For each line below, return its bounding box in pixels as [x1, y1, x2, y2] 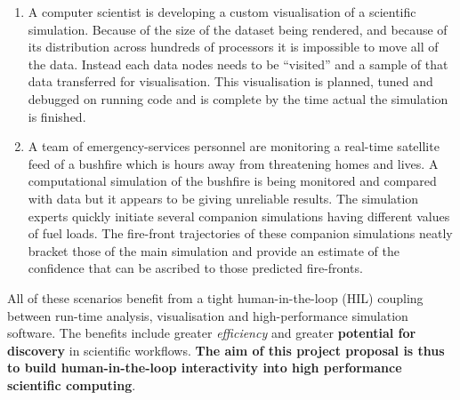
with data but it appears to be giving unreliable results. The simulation [28, 188, 419, 207]
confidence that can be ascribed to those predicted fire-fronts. [28, 259, 363, 277]
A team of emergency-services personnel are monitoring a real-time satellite [28, 137, 440, 156]
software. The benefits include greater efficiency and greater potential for [7, 324, 416, 342]
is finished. [28, 107, 86, 125]
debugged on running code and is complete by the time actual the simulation [28, 89, 448, 108]
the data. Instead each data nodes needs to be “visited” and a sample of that [28, 54, 448, 73]
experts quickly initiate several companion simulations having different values [28, 206, 450, 225]
